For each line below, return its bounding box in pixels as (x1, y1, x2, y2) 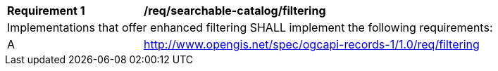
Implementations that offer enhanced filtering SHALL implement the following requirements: (7, 20, 493, 34)
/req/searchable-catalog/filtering (144, 4, 326, 18)
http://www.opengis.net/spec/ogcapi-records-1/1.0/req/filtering (144, 37, 480, 51)
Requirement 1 (7, 4, 85, 18)
